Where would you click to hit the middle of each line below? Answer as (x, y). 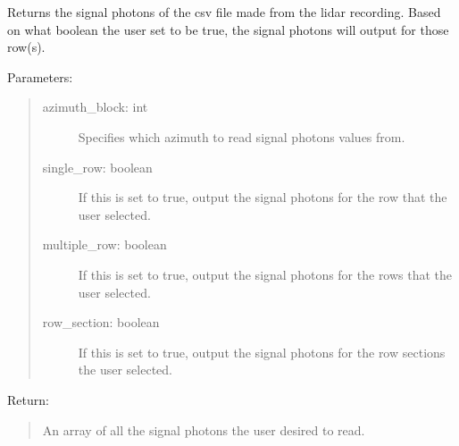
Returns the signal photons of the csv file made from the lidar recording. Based (224, 12)
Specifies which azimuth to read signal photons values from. (242, 136)
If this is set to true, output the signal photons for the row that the (263, 197)
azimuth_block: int (95, 107)
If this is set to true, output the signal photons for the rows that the (265, 274)
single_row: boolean (97, 167)
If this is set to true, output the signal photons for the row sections (262, 352)
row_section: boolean (101, 322)
